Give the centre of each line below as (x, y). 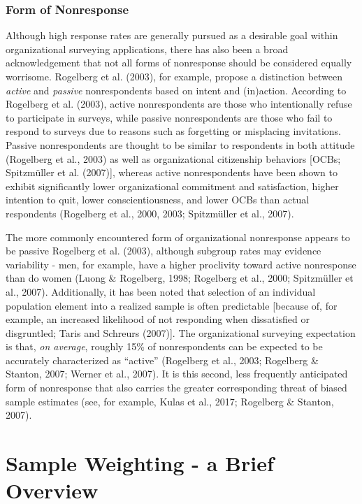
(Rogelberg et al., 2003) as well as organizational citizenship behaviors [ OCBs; (173, 158)
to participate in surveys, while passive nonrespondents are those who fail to (169, 117)
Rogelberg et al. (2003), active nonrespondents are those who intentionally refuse (179, 104)
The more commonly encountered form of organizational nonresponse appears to (178, 237)
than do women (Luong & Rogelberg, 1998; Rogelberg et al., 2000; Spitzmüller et (180, 278)
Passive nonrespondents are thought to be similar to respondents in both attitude (180, 144)
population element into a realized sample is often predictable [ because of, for (172, 305)
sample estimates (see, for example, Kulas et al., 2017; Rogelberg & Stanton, (170, 401)
